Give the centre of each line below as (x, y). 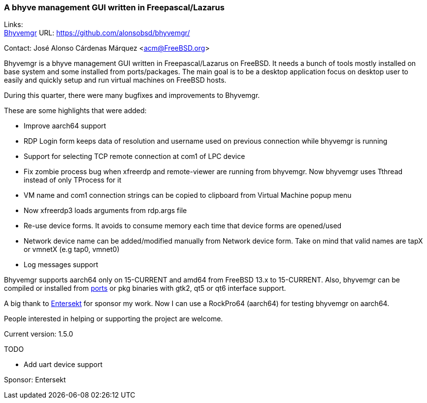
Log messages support (61, 265)
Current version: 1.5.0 (39, 334)
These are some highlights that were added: (75, 111)
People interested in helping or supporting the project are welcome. (114, 319)
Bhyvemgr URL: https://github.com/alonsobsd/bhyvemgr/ (97, 33)
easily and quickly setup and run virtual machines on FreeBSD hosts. (115, 80)
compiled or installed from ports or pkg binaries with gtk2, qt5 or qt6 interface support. (145, 288)
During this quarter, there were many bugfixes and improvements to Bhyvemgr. (132, 95)
